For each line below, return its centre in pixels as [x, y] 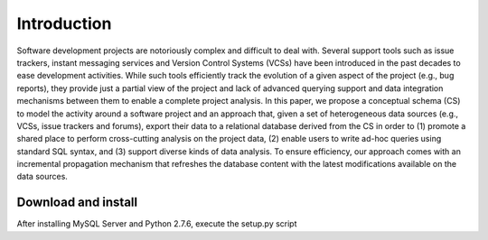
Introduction [64, 23]
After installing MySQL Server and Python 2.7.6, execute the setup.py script [157, 224]
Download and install [77, 203]
